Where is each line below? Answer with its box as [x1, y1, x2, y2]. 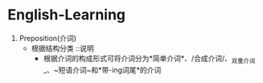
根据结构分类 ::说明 [31, 43, 94, 53]
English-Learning [7, 6, 126, 24]
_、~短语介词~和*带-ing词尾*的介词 [43, 64, 162, 74]
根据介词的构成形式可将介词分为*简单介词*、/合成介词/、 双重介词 [43, 53, 256, 65]
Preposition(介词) [18, 33, 77, 43]
